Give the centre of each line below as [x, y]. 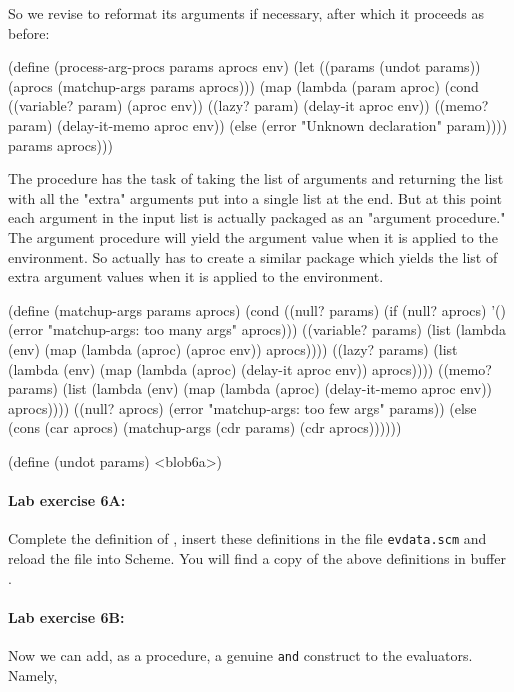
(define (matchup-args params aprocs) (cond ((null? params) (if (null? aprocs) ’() [257, 309]
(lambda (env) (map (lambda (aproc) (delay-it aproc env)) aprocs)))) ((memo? [250, 368]
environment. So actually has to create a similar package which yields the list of [253, 256]
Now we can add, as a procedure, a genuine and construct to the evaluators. [240, 654]
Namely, [33, 674]
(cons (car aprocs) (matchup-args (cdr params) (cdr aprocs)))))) [205, 427]
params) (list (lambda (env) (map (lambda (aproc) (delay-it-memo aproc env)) [250, 388]
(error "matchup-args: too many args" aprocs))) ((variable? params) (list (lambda [257, 329]
